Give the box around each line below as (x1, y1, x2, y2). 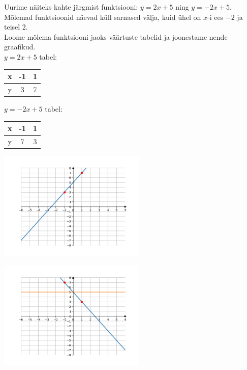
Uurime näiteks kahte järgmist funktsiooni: (4, 2, 138, 12)
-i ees (207, 11, 224, 22)
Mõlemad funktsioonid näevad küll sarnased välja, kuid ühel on (4, 11, 201, 22)
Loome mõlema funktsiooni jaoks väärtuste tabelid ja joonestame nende (4, 31, 228, 42)
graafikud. (4, 41, 36, 52)
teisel (4, 21, 20, 32)
